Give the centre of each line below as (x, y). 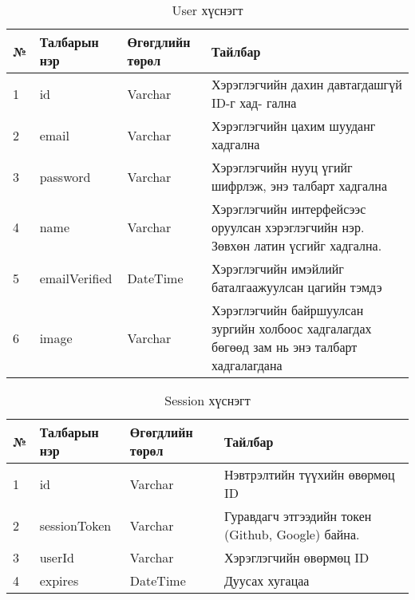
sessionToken (75, 525)
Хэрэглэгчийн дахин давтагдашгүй (306, 84)
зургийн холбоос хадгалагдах (291, 328)
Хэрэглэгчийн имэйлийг (277, 268)
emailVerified (76, 278)
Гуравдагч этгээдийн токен (298, 516)
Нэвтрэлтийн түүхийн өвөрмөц (309, 474)
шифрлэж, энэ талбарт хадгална (299, 186)
